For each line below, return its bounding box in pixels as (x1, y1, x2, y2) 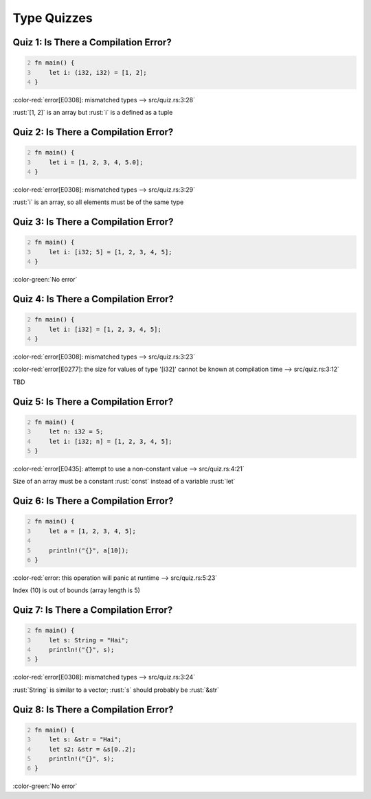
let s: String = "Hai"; (49, 636, 129, 644)
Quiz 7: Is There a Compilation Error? (12, 605, 173, 616)
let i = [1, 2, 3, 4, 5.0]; (49, 158, 144, 166)
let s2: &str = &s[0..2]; (49, 745, 137, 753)
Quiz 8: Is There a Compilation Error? (12, 704, 175, 715)
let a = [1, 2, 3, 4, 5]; (49, 527, 137, 535)
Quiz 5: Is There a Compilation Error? (12, 396, 174, 407)
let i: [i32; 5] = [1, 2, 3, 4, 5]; (49, 248, 172, 256)
